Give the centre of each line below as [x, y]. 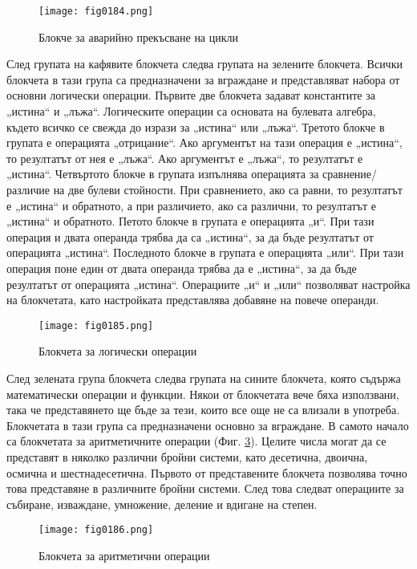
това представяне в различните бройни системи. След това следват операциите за [205, 488]
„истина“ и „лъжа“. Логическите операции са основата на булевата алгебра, [191, 111]
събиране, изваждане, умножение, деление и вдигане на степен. [162, 504]
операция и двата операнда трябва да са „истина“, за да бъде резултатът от [190, 236]
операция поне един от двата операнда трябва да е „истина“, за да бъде [182, 268]
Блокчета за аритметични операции [124, 555]
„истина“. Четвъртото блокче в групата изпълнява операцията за [163, 174]
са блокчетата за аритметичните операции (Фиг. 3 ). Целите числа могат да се [196, 441]
